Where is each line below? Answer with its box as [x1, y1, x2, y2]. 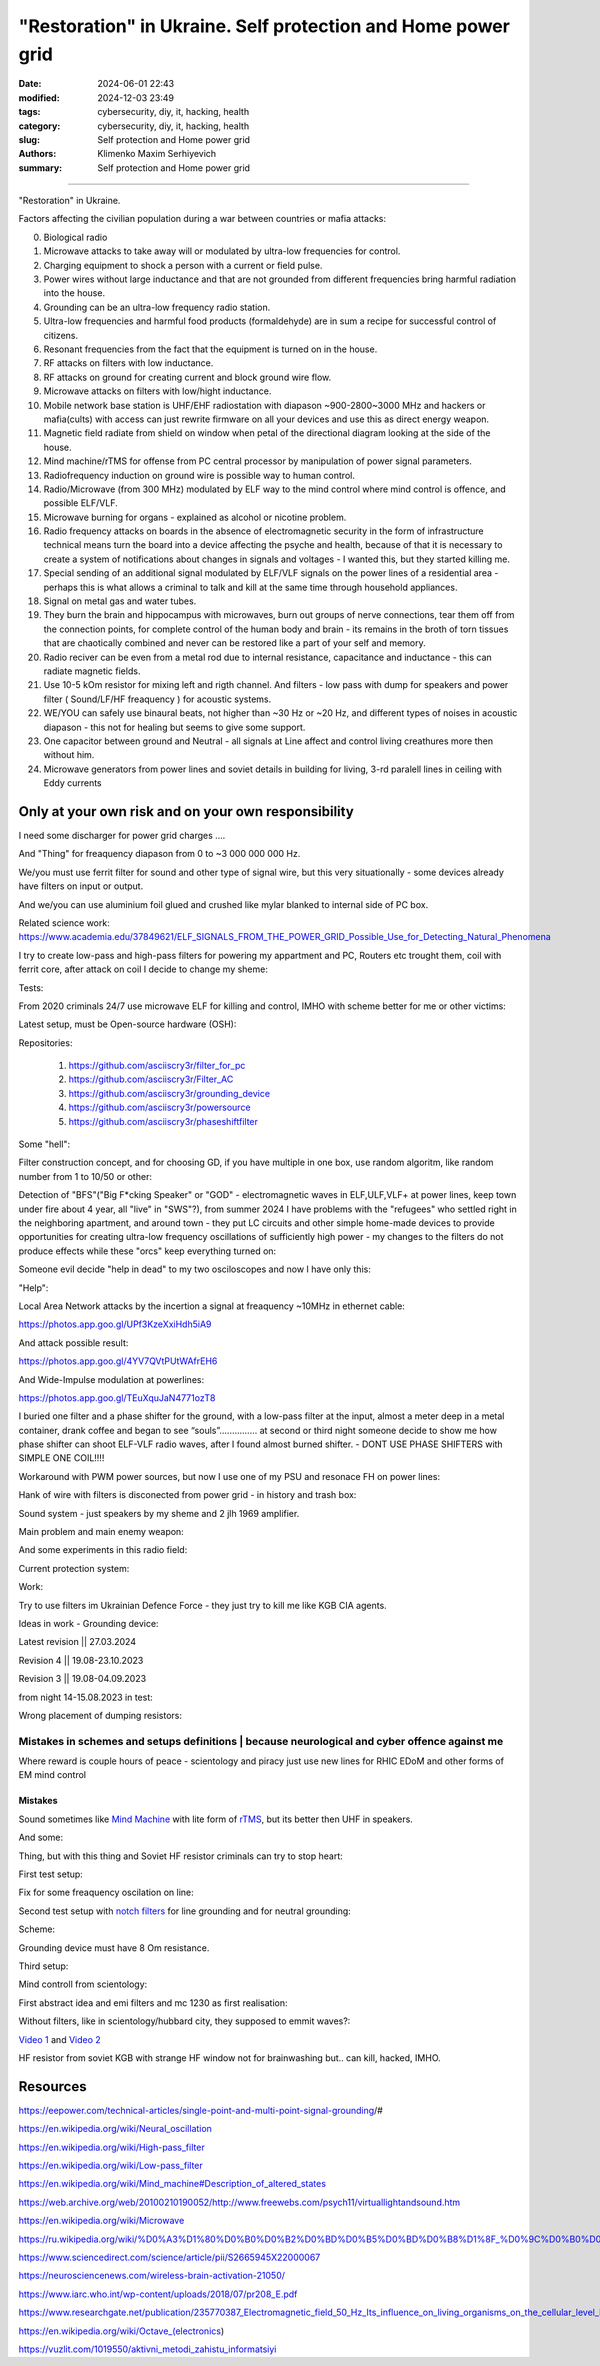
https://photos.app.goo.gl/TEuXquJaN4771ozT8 [18, 1391, 216, 1404]
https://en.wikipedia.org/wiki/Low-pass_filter [18, 2160, 204, 2171]
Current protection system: [18, 1562, 130, 1574]
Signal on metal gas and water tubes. [43, 595, 197, 607]
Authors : [18, 148, 57, 160]
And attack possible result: [18, 1336, 129, 1349]
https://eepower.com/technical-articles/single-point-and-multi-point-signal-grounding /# [18, 2104, 384, 2116]
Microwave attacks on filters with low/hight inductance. [43, 385, 272, 397]
